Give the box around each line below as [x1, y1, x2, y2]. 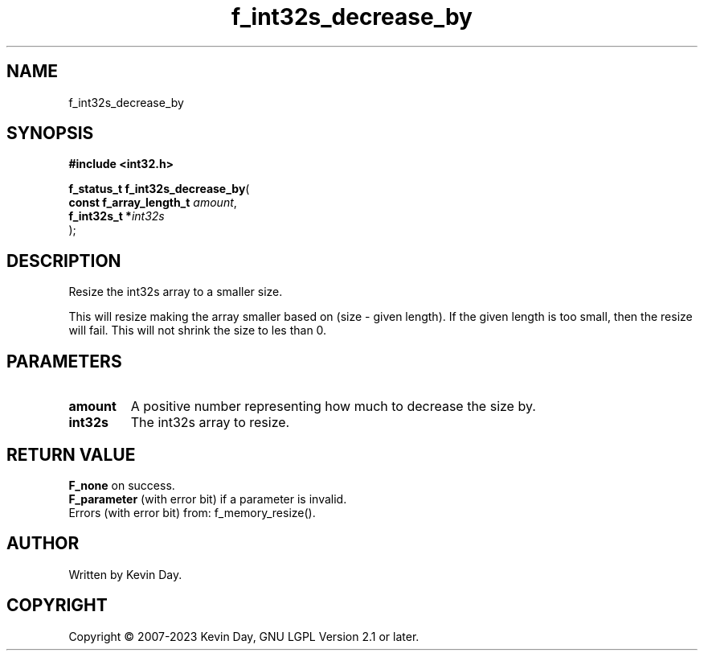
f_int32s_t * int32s [68, 209, 165, 224]
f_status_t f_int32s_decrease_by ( [68, 182, 250, 196]
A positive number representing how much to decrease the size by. [130, 398, 536, 415]
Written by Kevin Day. [68, 567, 182, 581]
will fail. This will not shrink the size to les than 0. [68, 323, 327, 338]
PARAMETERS [6, 351, 122, 372]
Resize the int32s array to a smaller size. [68, 285, 283, 299]
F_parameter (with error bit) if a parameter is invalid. [68, 491, 347, 506]
